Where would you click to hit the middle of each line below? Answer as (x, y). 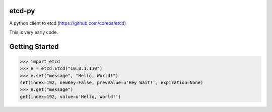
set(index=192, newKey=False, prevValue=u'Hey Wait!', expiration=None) (112, 83)
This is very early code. (33, 32)
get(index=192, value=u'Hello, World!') (70, 96)
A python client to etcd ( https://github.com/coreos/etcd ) (67, 23)
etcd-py (22, 11)
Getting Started (34, 46)
